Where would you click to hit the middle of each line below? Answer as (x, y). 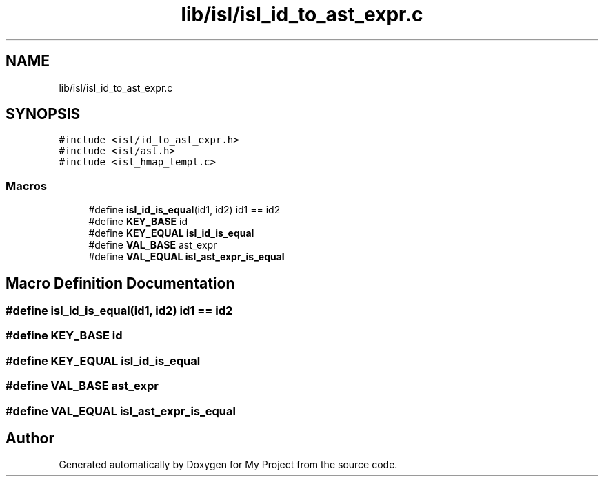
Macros (26, 186)
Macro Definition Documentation (120, 283)
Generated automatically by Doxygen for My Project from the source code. (228, 465)
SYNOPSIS (43, 114)
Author (30, 438)
